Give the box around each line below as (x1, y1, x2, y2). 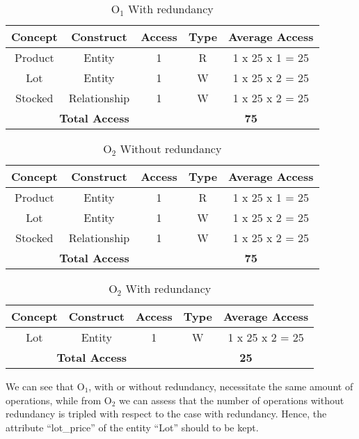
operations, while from (6, 392, 102, 407)
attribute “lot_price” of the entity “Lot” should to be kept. (6, 420, 259, 434)
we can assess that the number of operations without (118, 392, 344, 407)
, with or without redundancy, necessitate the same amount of (88, 379, 353, 393)
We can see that (6, 379, 74, 393)
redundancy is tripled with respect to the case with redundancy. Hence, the (6, 406, 327, 421)
